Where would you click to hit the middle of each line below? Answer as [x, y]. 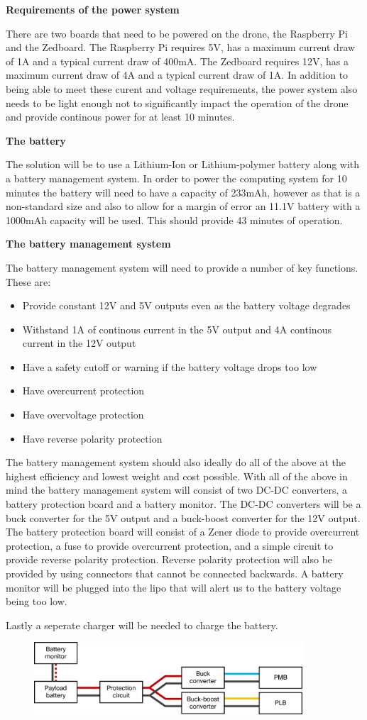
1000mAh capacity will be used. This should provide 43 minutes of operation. [174, 220]
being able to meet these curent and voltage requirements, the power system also [182, 88]
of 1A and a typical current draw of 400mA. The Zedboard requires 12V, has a [177, 61]
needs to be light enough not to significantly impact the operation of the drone [177, 103]
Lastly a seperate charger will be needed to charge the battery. [142, 625]
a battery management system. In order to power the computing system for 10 [176, 178]
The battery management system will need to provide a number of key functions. [182, 267]
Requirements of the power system [93, 9]
